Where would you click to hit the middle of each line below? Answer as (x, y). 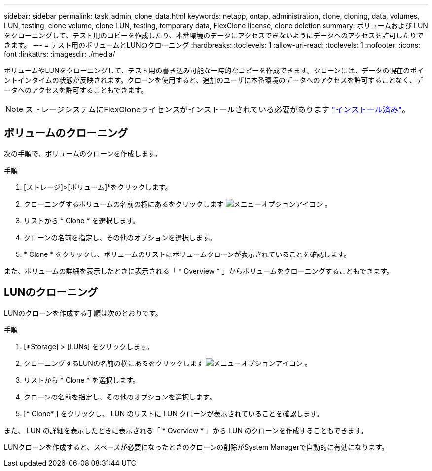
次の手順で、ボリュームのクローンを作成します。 (83, 153)
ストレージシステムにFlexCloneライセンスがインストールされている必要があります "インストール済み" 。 (218, 109)
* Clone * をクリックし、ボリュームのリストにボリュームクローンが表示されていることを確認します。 (187, 254)
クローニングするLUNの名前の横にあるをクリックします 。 (168, 363)
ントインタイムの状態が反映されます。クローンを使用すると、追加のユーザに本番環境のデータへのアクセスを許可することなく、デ (214, 80)
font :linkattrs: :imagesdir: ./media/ (60, 54)
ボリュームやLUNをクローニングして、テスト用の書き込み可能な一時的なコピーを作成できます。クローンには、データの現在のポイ (214, 70)
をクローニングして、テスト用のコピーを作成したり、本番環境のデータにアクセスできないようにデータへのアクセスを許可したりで (214, 35)
